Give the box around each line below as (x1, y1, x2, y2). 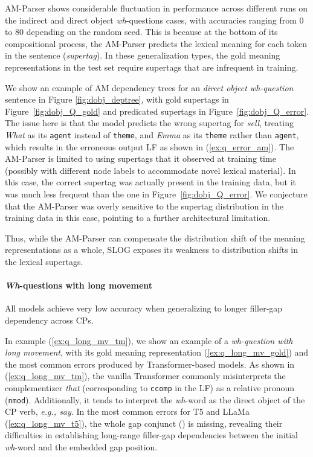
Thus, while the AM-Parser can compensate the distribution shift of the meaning (5, 231, 305, 244)
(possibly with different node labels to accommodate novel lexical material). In (5, 164, 296, 176)
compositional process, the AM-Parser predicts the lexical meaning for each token (5, 37, 308, 50)
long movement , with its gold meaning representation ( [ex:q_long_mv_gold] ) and (5, 346, 309, 359)
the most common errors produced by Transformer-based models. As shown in (5, 357, 295, 370)
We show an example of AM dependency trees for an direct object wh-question (5, 81, 294, 94)
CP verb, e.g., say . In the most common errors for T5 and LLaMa (5, 405, 250, 418)
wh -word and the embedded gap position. (5, 440, 158, 453)
